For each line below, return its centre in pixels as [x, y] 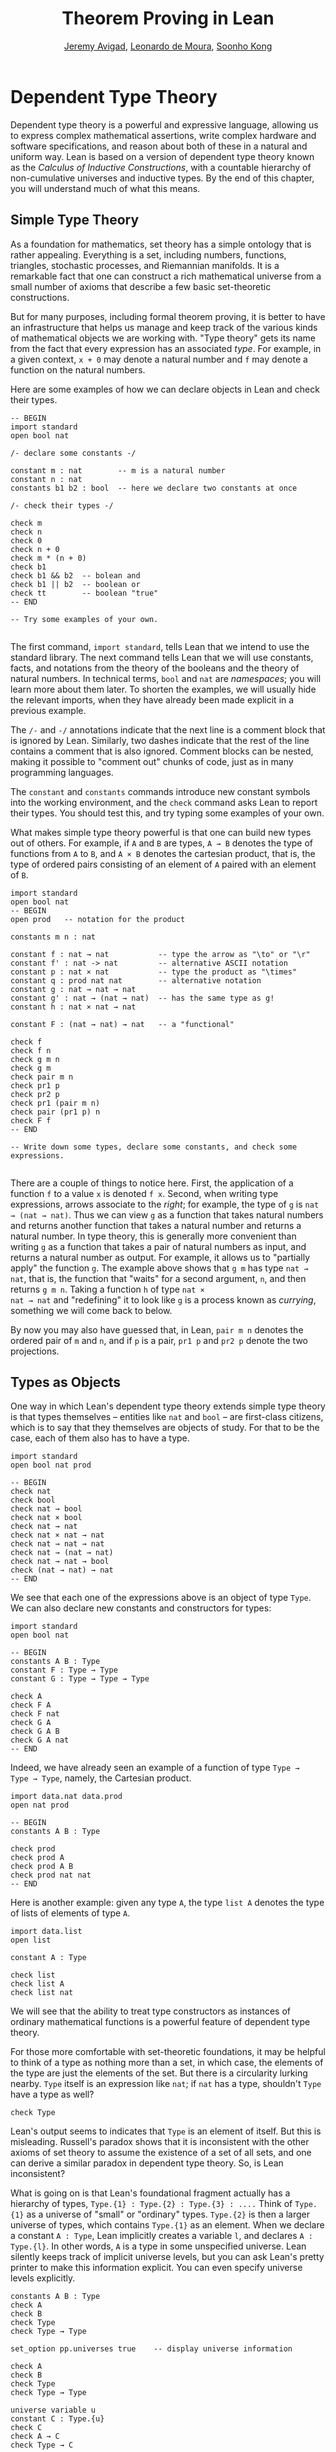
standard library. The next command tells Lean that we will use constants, [162, 657]
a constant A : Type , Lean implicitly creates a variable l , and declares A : [162, 2236]
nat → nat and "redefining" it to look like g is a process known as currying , [163, 1299]
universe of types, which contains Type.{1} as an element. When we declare [167, 2225]
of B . [19, 874]
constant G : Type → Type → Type [80, 1679]
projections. [35, 1351]
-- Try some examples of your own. [84, 619]
